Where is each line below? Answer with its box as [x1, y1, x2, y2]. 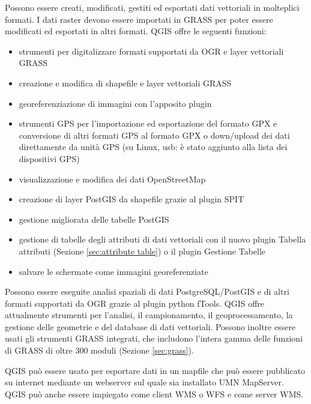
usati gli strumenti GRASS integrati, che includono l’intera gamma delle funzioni [5, 332, 303, 345]
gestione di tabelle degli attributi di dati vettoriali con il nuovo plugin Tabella [19, 233, 306, 246]
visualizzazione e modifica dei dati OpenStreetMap [19, 172, 206, 185]
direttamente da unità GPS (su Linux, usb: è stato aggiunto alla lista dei [19, 140, 288, 153]
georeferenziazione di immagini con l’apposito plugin [19, 97, 212, 109]
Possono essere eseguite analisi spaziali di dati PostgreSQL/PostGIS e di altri [5, 285, 289, 298]
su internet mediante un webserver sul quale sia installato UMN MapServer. [5, 376, 284, 388]
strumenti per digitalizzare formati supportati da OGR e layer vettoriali [19, 44, 284, 57]
